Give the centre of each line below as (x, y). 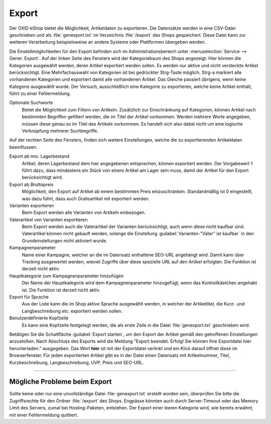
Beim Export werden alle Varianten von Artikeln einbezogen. (84, 213)
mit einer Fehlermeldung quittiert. (44, 415)
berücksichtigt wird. (42, 177)
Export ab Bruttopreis (31, 184)
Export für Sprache (29, 297)
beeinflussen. (23, 147)
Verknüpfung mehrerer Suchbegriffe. (60, 131)
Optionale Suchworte (31, 102)
